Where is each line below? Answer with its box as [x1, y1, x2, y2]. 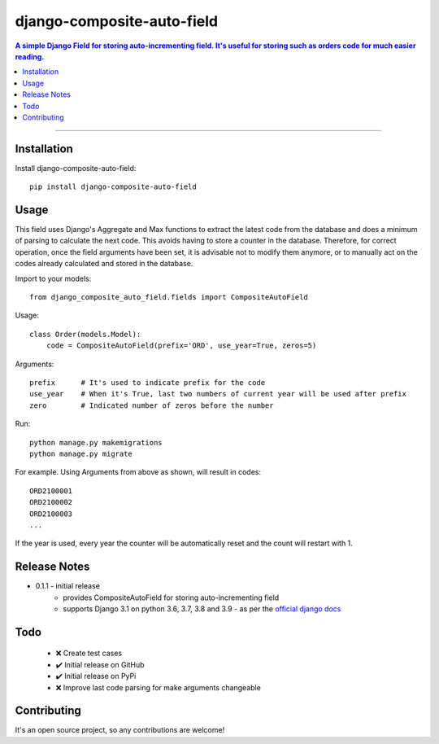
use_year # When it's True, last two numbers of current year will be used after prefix [29, 389, 406, 399]
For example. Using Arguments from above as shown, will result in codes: [15, 467, 262, 477]
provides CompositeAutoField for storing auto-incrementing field [63, 593, 280, 602]
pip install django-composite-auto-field [29, 182, 197, 191]
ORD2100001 [29, 486, 73, 496]
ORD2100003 [29, 509, 73, 519]
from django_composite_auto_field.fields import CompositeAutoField [29, 293, 308, 302]
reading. [15, 51, 45, 61]
